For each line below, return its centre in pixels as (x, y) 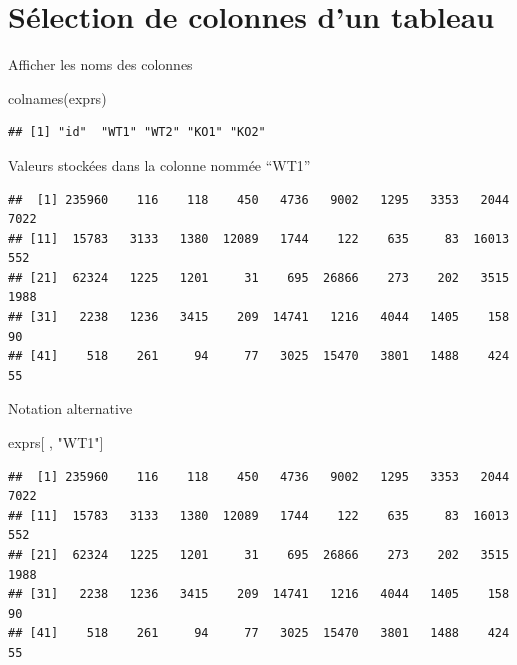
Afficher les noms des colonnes (100, 64)
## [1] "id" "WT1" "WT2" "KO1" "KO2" (137, 132)
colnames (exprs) (57, 97)
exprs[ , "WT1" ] (56, 442)
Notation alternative (70, 408)
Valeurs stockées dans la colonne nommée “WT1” (159, 164)
